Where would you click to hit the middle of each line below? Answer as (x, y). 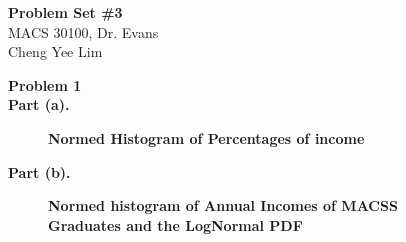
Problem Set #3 (65, 12)
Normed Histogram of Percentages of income (206, 137)
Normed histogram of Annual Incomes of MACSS (223, 205)
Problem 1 (45, 84)
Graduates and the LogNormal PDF (175, 224)
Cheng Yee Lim (55, 51)
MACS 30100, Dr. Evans (83, 31)
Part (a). (39, 104)
